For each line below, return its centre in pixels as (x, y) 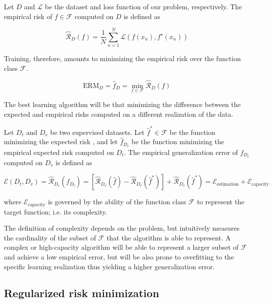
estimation (228, 184)
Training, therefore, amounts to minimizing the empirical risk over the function (122, 58)
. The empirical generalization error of (181, 152)
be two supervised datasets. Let (97, 132)
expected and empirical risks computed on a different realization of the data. (119, 114)
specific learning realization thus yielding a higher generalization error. (109, 266)
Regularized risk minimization (82, 292)
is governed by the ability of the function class (117, 202)
